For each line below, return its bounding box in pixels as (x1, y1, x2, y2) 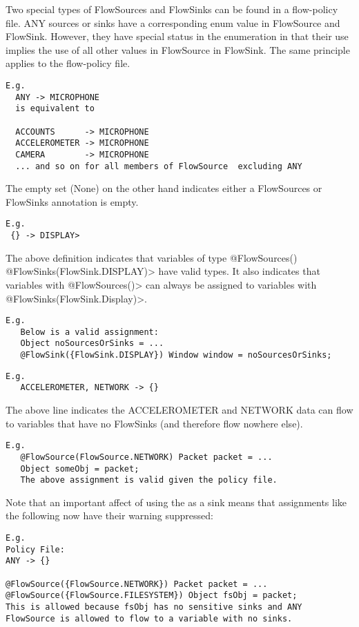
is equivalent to (15, 104, 95, 114)
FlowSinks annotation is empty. (6, 194, 139, 209)
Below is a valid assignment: (20, 327, 159, 337)
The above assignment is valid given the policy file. (20, 475, 278, 485)
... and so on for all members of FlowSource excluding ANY (15, 161, 302, 171)
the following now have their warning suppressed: (6, 508, 213, 523)
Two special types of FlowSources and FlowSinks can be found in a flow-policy (6, 2, 338, 16)
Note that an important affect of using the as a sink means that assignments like (6, 494, 347, 509)
